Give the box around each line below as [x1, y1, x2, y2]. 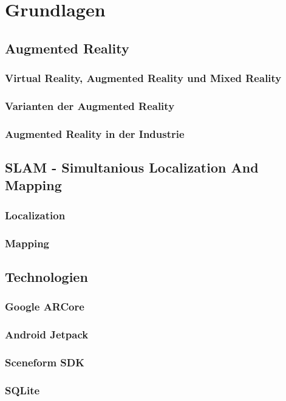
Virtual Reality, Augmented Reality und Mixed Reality [5, 70, 282, 86]
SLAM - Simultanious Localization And [5, 158, 259, 177]
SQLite [5, 382, 40, 397]
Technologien [5, 267, 88, 286]
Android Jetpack [5, 327, 89, 342]
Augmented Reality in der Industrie [5, 126, 185, 141]
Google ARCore [5, 299, 84, 314]
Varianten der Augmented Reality [5, 98, 175, 113]
